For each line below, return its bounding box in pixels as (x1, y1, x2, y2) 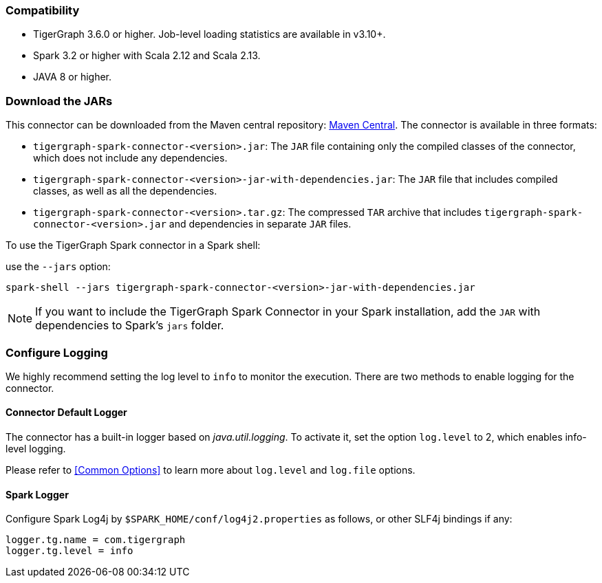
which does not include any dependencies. (33, 152, 228, 164)
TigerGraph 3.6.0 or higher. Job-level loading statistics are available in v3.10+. (33, 28, 386, 41)
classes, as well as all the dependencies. (33, 185, 217, 197)
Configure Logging (6, 345, 108, 360)
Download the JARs (6, 93, 113, 108)
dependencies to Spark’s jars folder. (35, 318, 224, 333)
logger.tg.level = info (6, 545, 133, 557)
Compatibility (6, 3, 80, 17)
